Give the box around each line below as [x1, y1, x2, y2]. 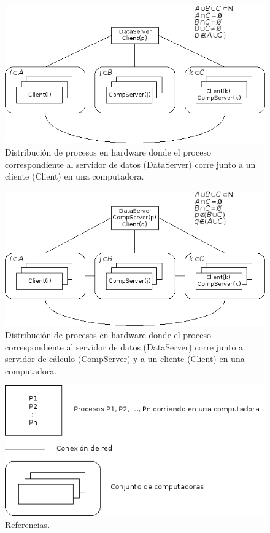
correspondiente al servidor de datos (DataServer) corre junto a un [5, 157, 256, 170]
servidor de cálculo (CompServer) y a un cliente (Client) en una [5, 352, 245, 365]
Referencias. [5, 518, 50, 531]
